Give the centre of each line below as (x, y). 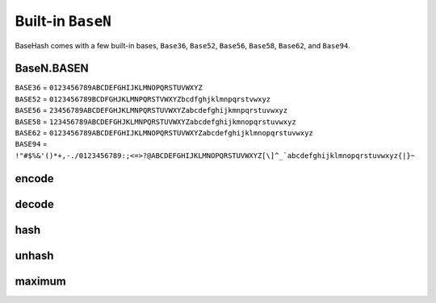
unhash (34, 255)
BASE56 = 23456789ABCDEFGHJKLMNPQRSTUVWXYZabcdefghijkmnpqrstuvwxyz (151, 110)
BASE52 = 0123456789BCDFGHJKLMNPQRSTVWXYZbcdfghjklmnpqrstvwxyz (143, 99)
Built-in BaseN (63, 21)
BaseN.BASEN (52, 68)
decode (34, 204)
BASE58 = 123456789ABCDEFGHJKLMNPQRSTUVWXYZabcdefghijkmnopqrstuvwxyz (155, 122)
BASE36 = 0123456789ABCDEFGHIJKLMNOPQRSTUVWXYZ (109, 88)
